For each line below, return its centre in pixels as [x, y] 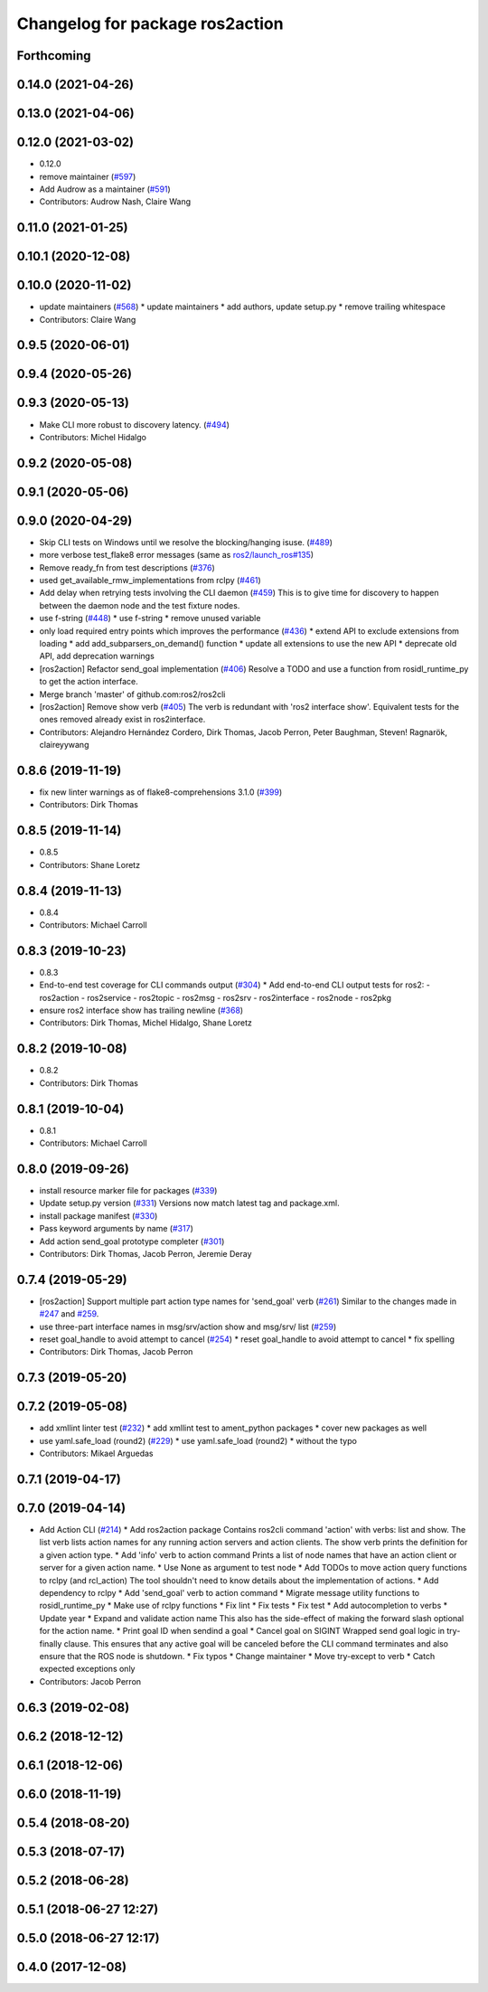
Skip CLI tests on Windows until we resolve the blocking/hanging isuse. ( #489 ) [186, 542]
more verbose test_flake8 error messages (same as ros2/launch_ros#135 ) [177, 555]
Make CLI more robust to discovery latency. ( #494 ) [135, 424]
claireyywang [64, 745]
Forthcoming [54, 56]
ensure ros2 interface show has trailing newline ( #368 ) [141, 1010]
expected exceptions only [87, 1669]
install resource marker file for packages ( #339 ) [128, 1190]
